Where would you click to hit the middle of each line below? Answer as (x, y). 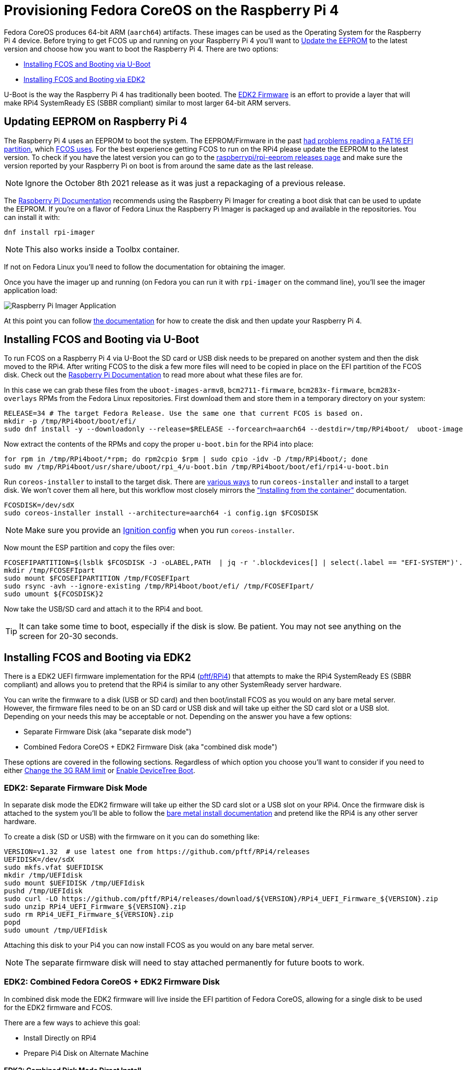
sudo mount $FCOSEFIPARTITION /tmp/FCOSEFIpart (97, 578)
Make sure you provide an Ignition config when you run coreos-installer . (160, 530)
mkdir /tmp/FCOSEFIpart (50, 571)
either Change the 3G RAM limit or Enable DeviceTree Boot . (100, 771)
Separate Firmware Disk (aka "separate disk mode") (108, 732)
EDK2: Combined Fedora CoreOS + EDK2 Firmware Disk (112, 982)
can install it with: (32, 217)
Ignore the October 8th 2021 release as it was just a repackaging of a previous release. (185, 183)
